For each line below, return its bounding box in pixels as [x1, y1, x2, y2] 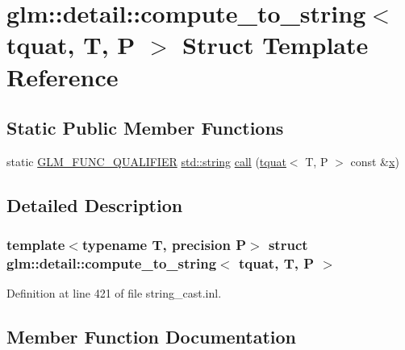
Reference [6, 60, 119, 93]
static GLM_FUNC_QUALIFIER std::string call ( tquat [6, 152, 286, 169]
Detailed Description [6, 192, 183, 217]
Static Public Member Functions [6, 115, 284, 140]
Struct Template [182, 28, 369, 61]
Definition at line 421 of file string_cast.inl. [6, 285, 222, 302]
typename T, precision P [81, 235, 247, 255]
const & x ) [350, 152, 399, 169]
